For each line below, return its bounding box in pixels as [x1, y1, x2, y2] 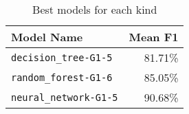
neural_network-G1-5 [11, 91, 118, 103]
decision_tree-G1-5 [11, 52, 113, 63]
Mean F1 [129, 29, 179, 45]
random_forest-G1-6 [11, 71, 113, 83]
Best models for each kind [32, 1, 157, 17]
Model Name [11, 29, 83, 45]
